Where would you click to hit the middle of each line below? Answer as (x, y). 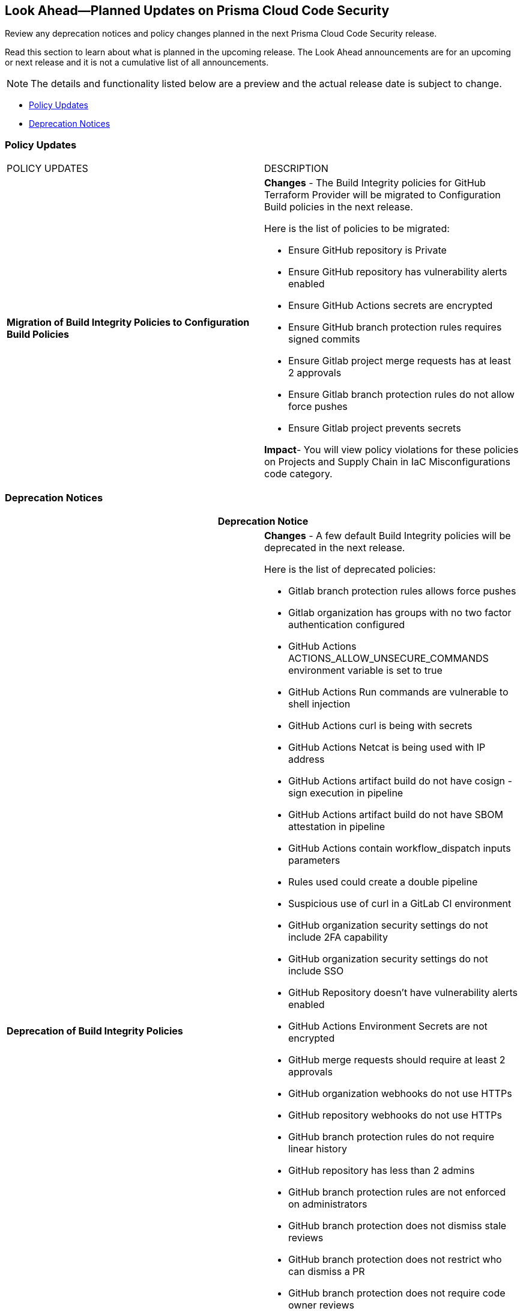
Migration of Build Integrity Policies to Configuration (128, 322)
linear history (318, 1148)
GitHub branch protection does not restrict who (395, 1259)
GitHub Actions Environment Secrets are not (388, 1026)
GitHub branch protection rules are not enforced (397, 1192)
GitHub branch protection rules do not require (391, 1136)
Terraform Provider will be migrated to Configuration (382, 195)
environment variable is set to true (365, 670)
